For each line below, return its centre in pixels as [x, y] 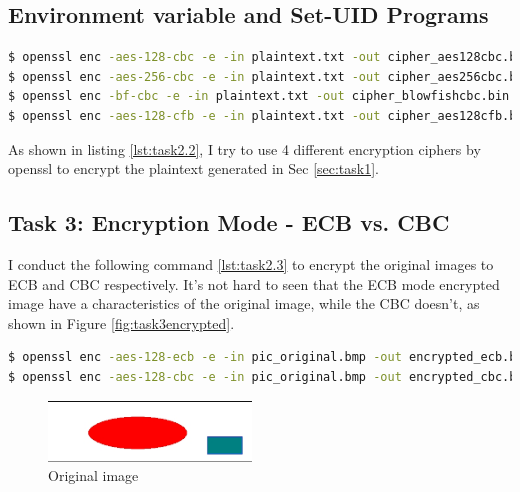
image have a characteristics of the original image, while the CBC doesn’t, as [244, 303]
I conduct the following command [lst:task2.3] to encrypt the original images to [251, 263]
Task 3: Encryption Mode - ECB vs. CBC [229, 222]
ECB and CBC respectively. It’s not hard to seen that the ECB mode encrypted [254, 283]
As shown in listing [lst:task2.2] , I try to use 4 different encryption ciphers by [244, 148]
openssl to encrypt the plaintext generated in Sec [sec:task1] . [194, 168]
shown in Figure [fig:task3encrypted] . [121, 322]
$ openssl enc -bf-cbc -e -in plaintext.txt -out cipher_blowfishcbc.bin [259, 96]
